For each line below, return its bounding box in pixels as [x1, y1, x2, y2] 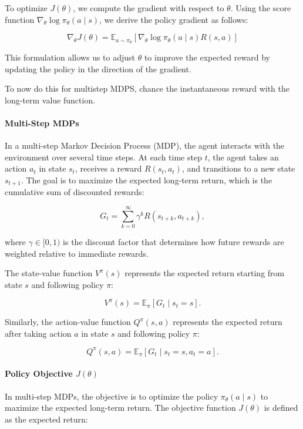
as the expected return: [5, 413, 88, 425]
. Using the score [230, 2, 291, 14]
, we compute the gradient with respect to [73, 2, 224, 14]
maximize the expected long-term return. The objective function [5, 401, 236, 414]
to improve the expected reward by [144, 51, 270, 63]
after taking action [5, 327, 72, 339]
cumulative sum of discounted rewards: [5, 186, 144, 198]
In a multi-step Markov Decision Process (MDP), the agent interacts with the [5, 139, 285, 152]
